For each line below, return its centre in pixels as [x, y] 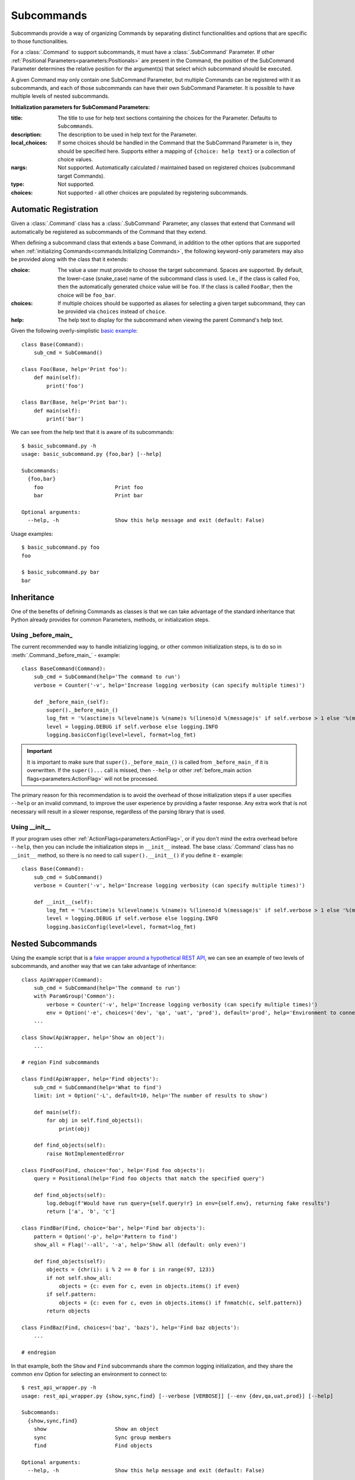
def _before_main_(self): [71, 702]
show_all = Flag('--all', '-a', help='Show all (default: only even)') [140, 1245]
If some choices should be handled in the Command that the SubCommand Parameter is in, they [175, 143]
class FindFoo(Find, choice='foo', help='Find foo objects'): [114, 1170]
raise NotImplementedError [85, 1154]
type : [18, 184]
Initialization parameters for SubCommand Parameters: [80, 107]
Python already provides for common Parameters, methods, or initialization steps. [110, 620]
